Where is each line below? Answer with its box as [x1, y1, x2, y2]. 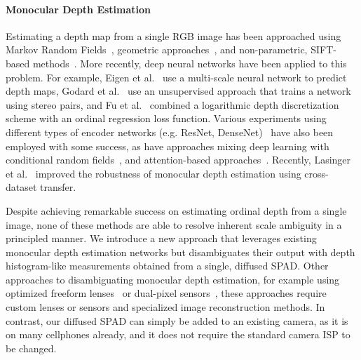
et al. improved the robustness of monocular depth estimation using [6, 166, 301, 180]
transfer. [40, 180, 76, 194]
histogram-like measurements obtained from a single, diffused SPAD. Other [6, 258, 329, 273]
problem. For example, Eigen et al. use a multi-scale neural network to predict [6, 69, 347, 84]
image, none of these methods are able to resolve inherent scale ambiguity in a [6, 217, 342, 232]
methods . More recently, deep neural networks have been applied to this [32, 55, 347, 70]
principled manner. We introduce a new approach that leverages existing [6, 231, 317, 246]
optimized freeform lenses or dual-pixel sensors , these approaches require [6, 286, 327, 300]
